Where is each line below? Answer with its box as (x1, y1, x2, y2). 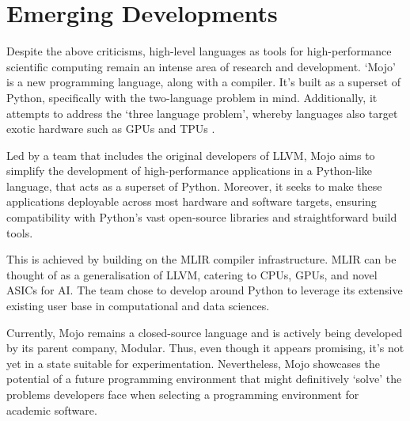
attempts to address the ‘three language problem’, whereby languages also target (6, 104, 398, 121)
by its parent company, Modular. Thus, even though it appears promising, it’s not (6, 339, 404, 356)
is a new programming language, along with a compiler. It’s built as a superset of (6, 74, 401, 90)
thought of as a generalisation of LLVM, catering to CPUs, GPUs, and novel (6, 266, 378, 283)
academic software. (6, 401, 97, 418)
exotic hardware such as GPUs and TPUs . (6, 120, 215, 137)
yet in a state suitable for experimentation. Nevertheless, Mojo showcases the (6, 355, 380, 371)
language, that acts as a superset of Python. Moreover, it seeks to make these (6, 177, 382, 194)
